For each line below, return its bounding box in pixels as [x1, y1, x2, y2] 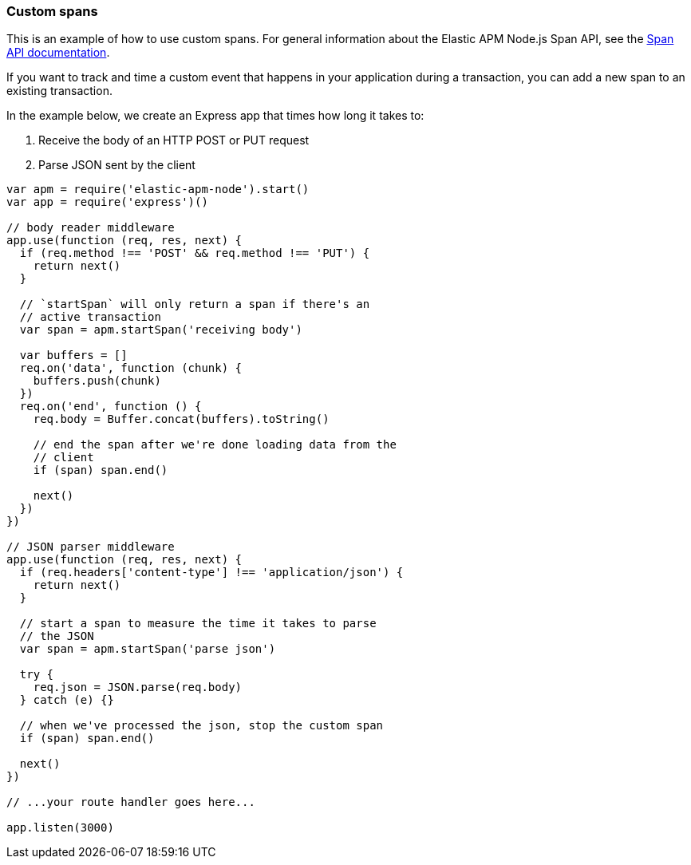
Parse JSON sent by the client [38, 158, 195, 172]
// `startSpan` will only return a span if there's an [19, 298, 370, 311]
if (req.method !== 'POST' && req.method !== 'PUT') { [19, 247, 370, 260]
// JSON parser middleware [6, 540, 175, 554]
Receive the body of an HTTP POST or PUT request [38, 133, 310, 148]
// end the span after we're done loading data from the [33, 438, 397, 452]
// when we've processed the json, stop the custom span [19, 719, 384, 733]
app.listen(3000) [6, 821, 114, 835]
